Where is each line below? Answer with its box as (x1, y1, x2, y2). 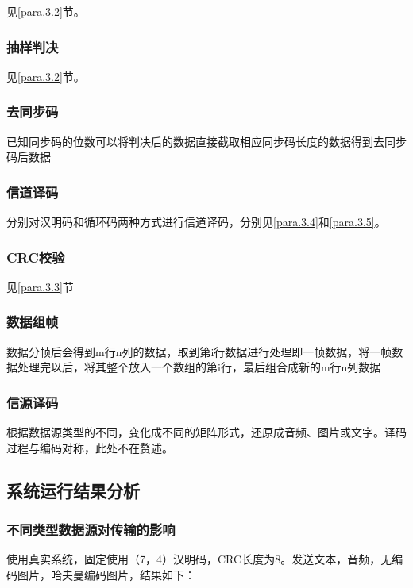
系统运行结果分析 (6, 478, 140, 502)
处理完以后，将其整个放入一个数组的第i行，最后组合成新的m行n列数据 (17, 359, 381, 375)
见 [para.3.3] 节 (6, 278, 74, 294)
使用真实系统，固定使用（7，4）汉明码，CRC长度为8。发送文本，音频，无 (6, 551, 392, 567)
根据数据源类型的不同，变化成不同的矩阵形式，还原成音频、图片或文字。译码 (6, 424, 407, 440)
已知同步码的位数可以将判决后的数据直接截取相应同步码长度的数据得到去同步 (6, 133, 407, 149)
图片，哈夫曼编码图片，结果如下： (17, 566, 195, 582)
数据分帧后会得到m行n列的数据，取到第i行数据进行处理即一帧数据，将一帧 (6, 343, 392, 359)
